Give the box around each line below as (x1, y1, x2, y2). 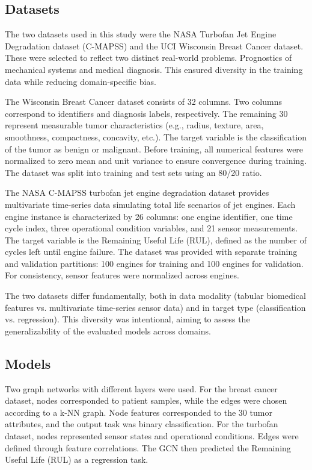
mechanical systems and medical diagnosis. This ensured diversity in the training (5, 63, 303, 75)
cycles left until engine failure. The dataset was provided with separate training (5, 245, 298, 258)
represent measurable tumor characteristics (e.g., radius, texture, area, (5, 119, 264, 131)
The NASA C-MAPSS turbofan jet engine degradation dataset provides (5, 186, 269, 199)
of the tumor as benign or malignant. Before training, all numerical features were (5, 142, 304, 155)
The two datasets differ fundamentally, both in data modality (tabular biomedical (5, 289, 306, 302)
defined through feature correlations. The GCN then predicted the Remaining (5, 441, 291, 454)
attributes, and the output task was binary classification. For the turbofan (5, 418, 278, 430)
